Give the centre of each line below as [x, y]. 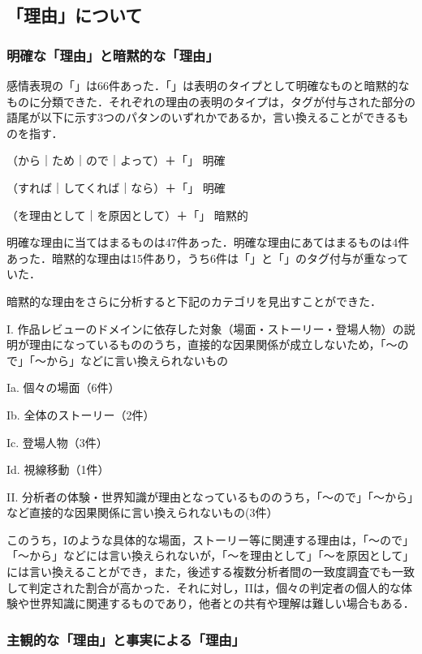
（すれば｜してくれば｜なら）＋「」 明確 [116, 187]
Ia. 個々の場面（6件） [63, 387]
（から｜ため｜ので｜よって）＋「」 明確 [116, 160]
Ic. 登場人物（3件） [57, 442]
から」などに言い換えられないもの [137, 360]
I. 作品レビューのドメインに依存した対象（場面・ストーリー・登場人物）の [205, 328]
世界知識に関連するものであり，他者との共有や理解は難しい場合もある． [222, 603]
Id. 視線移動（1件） [58, 469]
